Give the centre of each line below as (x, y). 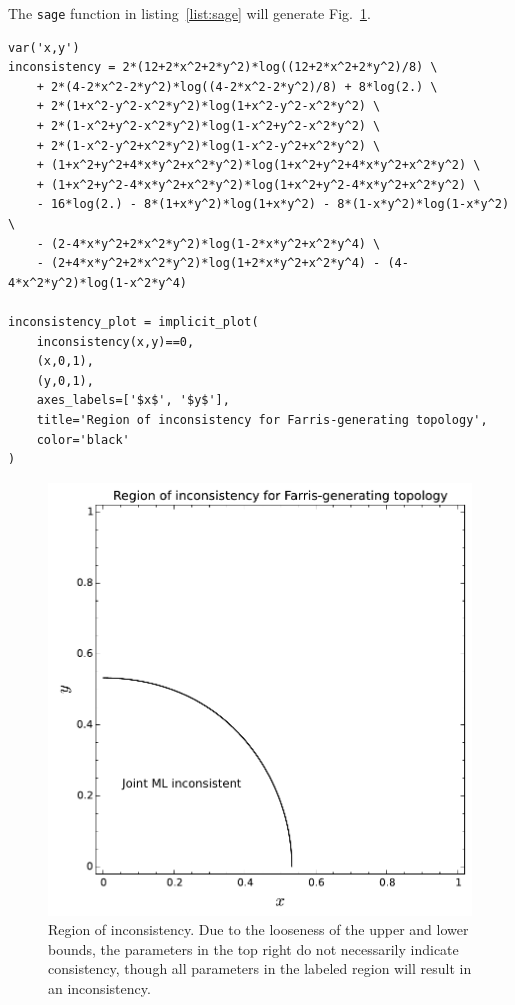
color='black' (83, 439)
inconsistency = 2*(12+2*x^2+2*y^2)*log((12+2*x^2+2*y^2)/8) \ (223, 67)
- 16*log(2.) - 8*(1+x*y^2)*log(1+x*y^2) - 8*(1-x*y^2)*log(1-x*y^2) (273, 204)
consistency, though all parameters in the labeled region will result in (260, 968)
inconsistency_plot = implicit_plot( (133, 321)
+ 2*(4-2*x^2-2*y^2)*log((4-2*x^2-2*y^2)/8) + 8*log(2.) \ (237, 86)
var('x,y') (44, 47)
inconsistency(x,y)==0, (115, 341)
